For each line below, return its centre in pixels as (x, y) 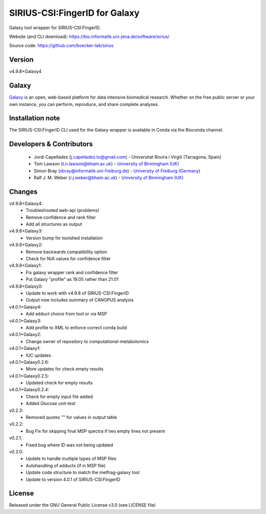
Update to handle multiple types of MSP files (71, 459)
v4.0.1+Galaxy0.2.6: (29, 362)
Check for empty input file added (59, 396)
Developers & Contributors (51, 144)
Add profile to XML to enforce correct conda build (76, 327)
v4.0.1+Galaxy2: (25, 335)
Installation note (34, 118)
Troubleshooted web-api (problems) (63, 210)
